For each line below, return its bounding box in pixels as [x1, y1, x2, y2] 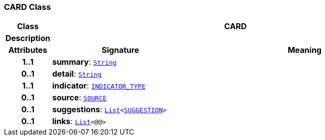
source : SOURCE [52, 93, 107, 103]
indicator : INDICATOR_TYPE [52, 81, 146, 91]
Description [5, 33, 51, 44]
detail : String [52, 69, 102, 79]
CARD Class [4, 2, 51, 12]
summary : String [52, 57, 117, 67]
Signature [102, 45, 139, 55]
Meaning [287, 45, 322, 55]
